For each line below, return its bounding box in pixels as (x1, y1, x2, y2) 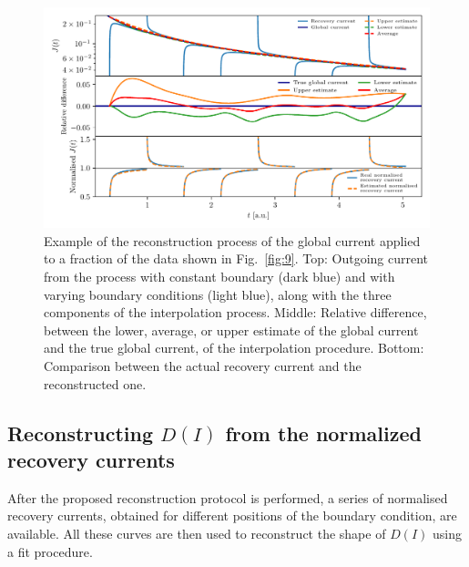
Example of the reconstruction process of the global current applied (44, 231, 421, 250)
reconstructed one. (44, 374, 147, 393)
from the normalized (225, 418, 422, 447)
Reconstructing (7, 418, 154, 447)
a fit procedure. (7, 541, 93, 561)
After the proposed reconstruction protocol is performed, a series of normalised (7, 488, 448, 507)
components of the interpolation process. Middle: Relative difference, (44, 303, 427, 322)
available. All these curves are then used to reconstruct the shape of (7, 523, 386, 542)
